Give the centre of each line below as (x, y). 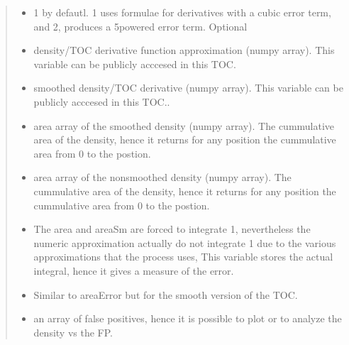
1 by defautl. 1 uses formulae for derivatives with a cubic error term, (182, 12)
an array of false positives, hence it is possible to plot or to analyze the (188, 318)
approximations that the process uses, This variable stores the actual (183, 257)
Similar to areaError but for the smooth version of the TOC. (166, 294)
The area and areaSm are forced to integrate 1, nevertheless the (172, 229)
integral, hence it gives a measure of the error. (134, 270)
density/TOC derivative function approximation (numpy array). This (184, 50)
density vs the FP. (73, 332)
